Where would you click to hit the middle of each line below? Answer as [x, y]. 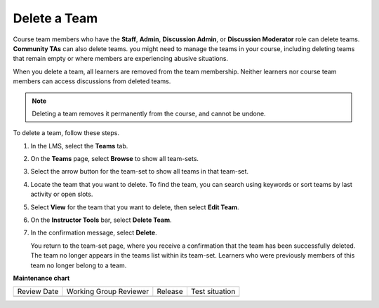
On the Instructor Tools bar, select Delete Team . [101, 220]
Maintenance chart [41, 278]
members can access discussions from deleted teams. [92, 81]
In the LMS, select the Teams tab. [79, 146]
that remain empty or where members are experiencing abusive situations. [120, 59]
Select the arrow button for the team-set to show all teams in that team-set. [140, 171]
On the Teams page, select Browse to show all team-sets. [115, 159]
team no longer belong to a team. [79, 265]
